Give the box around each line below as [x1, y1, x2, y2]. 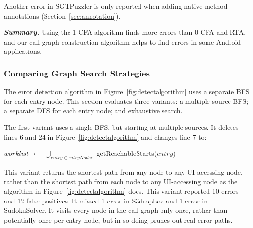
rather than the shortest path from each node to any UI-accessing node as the [4, 176, 238, 186]
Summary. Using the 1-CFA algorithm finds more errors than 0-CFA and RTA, [4, 27, 246, 37]
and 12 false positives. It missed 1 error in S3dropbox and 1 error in [4, 195, 208, 205]
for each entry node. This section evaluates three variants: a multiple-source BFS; [4, 96, 249, 106]
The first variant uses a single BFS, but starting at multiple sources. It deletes [4, 122, 239, 132]
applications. [4, 46, 42, 56]
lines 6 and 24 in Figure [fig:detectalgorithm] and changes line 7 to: [4, 131, 207, 142]
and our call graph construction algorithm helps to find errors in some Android [4, 36, 241, 47]
